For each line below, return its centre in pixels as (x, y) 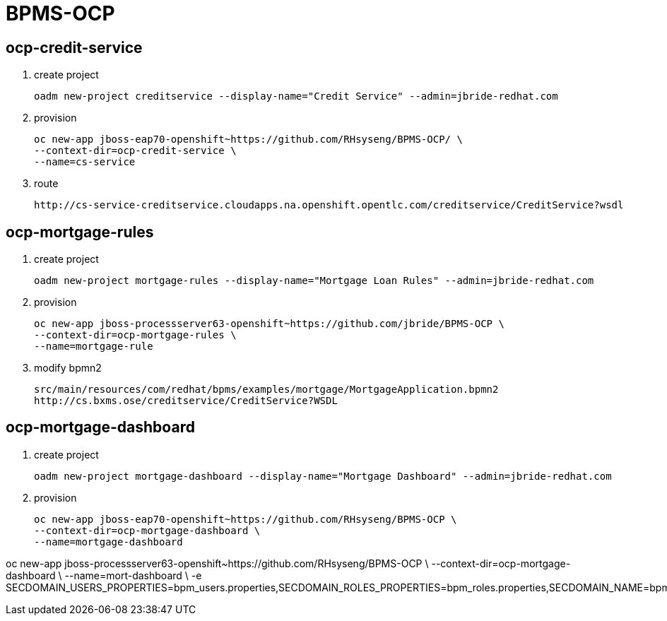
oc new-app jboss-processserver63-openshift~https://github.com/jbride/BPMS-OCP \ (269, 324)
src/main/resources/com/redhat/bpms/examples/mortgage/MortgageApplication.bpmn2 (266, 390)
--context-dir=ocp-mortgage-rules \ (135, 335)
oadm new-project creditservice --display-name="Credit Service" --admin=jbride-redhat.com (296, 96)
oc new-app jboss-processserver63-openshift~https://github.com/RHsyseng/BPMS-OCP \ (217, 563)
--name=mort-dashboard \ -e (133, 575)
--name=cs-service (85, 162)
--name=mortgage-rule (94, 347)
